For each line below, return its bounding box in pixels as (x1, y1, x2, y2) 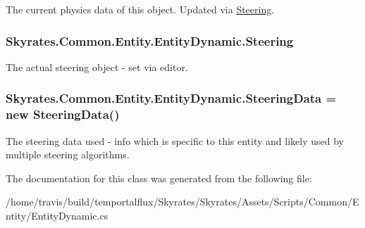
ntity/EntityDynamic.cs (6, 208, 109, 222)
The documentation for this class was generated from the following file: (6, 170, 312, 185)
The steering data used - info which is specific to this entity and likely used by (6, 133, 344, 148)
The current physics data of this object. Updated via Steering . (6, 2, 275, 16)
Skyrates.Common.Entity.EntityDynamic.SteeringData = (6, 89, 337, 107)
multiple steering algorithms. (6, 147, 130, 162)
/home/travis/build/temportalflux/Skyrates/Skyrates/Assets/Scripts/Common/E (6, 194, 359, 209)
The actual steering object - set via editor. (6, 59, 188, 74)
